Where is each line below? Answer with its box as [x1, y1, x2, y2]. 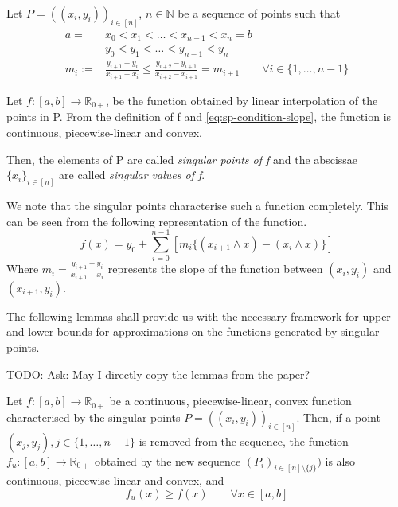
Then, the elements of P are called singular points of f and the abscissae [6, 150, 358, 167]
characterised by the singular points [6, 408, 181, 425]
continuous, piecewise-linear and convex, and [6, 472, 224, 489]
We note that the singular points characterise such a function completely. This [6, 197, 389, 214]
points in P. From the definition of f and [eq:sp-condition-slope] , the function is [6, 108, 392, 125]
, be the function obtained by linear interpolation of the [105, 92, 378, 108]
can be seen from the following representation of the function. [6, 213, 307, 229]
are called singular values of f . [59, 166, 205, 183]
